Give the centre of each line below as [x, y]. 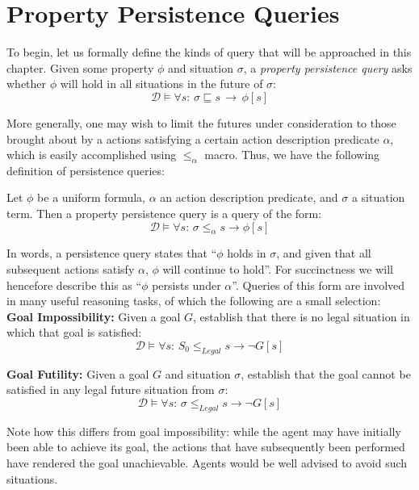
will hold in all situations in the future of [161, 84]
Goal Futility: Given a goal [78, 373]
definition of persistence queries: [86, 170]
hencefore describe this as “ [74, 285]
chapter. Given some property [80, 67]
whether [27, 84]
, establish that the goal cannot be [326, 373]
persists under [186, 285]
